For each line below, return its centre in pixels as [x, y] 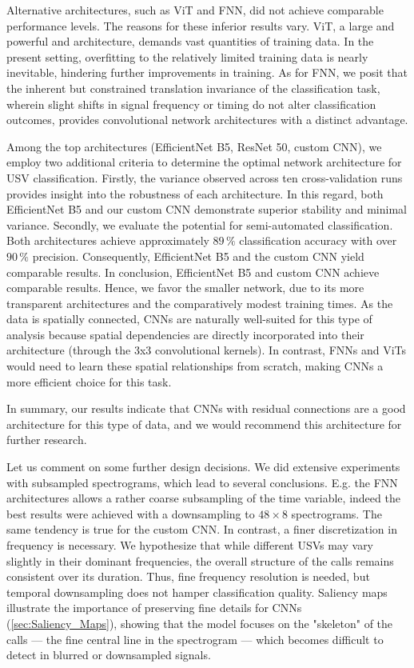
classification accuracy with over [318, 240]
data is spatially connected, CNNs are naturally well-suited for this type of [189, 319]
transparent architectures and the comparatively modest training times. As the [200, 303]
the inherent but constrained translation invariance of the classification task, [193, 88]
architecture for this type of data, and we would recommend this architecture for [204, 424]
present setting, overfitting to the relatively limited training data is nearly [187, 56]
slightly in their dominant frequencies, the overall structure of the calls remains [200, 560]
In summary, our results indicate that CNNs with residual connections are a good [206, 408]
